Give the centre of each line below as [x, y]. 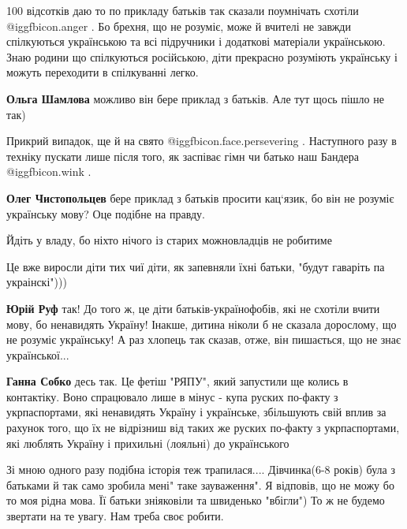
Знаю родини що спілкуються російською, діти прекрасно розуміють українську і [202, 56]
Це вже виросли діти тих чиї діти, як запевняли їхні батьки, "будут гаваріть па [196, 266]
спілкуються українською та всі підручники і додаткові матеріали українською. [196, 41]
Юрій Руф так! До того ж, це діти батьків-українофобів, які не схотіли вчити [193, 308]
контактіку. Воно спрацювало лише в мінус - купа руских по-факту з [172, 396]
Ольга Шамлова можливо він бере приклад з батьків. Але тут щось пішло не [195, 98]
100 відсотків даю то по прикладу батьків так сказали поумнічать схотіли [183, 10]
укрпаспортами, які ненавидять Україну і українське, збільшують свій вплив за [196, 412]
